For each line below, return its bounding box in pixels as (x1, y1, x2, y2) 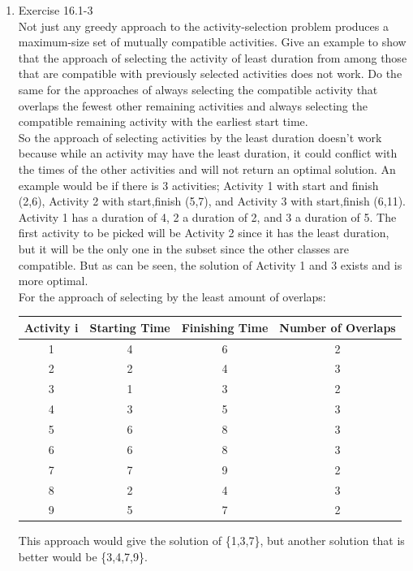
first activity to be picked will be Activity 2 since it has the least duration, (18, 224, 389, 241)
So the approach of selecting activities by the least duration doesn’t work (18, 128, 382, 145)
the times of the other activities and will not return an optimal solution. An (18, 160, 396, 177)
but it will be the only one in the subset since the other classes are (18, 240, 350, 257)
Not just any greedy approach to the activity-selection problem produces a (18, 17, 389, 34)
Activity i (24, 318, 79, 335)
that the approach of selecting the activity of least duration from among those (18, 49, 407, 66)
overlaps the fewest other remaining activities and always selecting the (18, 97, 368, 114)
